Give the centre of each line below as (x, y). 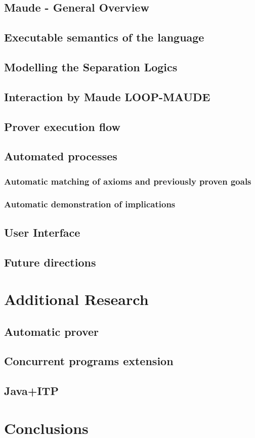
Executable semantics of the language (104, 37)
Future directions (50, 262)
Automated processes (61, 156)
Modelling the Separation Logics (91, 67)
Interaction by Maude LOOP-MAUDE (107, 96)
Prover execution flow (62, 126)
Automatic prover (52, 331)
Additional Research (76, 299)
